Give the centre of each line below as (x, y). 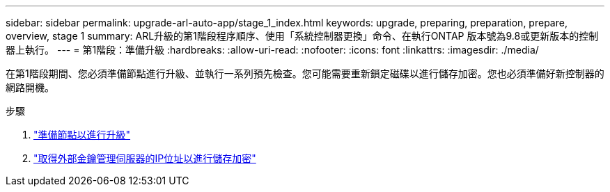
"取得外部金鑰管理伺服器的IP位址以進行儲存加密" (145, 158)
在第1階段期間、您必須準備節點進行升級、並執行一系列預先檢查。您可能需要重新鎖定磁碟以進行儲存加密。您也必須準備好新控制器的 (305, 73)
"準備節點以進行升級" (82, 135)
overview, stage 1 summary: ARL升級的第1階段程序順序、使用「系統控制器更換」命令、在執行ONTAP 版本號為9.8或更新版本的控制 (302, 36)
